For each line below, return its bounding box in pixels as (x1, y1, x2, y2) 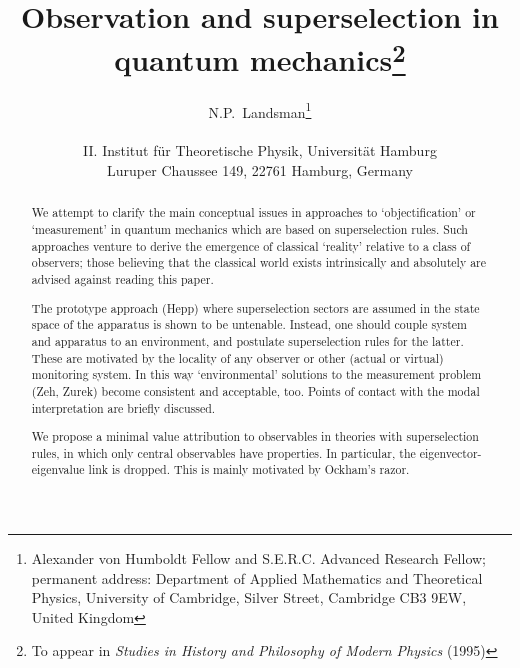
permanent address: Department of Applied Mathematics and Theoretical (31, 567, 483, 588)
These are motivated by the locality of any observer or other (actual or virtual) (31, 349, 444, 366)
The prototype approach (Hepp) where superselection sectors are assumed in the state (31, 299, 480, 316)
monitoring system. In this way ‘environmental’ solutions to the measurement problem (31, 366, 482, 383)
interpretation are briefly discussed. (31, 399, 216, 416)
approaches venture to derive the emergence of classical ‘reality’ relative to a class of (31, 237, 471, 254)
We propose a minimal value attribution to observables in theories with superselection (31, 428, 479, 445)
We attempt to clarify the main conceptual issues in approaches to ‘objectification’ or (31, 204, 476, 221)
